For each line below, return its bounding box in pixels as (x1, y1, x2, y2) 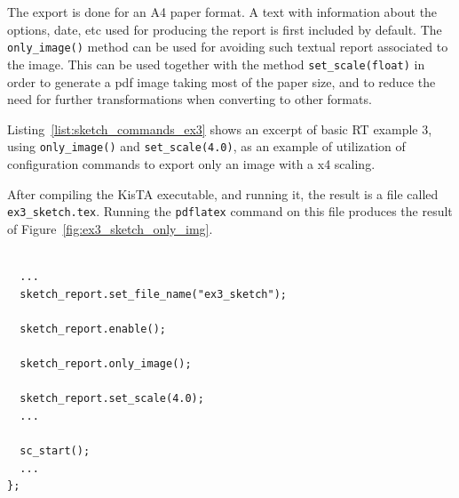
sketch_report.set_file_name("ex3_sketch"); (20, 287, 287, 301)
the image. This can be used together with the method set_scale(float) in (7, 54, 425, 73)
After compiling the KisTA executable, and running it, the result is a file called (7, 184, 439, 203)
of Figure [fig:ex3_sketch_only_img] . (7, 219, 213, 237)
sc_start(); (20, 444, 91, 457)
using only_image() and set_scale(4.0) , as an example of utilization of (7, 137, 406, 156)
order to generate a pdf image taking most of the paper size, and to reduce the (7, 72, 436, 91)
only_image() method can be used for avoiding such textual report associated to (7, 37, 448, 56)
